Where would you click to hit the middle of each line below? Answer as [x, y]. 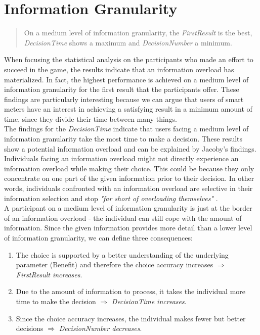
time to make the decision [56, 301]
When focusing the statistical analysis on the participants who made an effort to [129, 59]
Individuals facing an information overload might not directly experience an [121, 158]
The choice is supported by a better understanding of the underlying [122, 254]
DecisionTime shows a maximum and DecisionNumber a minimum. [128, 42]
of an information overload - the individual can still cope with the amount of [123, 218]
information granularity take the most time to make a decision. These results [123, 139]
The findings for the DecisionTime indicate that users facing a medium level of [126, 129]
